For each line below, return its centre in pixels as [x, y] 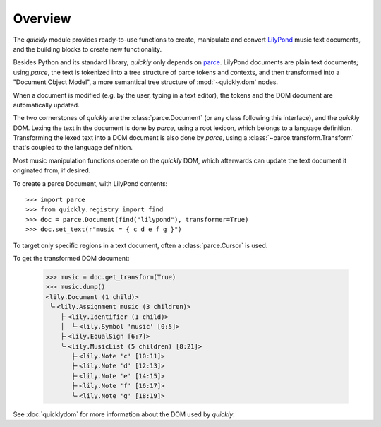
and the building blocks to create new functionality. [87, 49]
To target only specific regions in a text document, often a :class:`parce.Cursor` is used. [140, 245]
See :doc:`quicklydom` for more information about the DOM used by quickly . [124, 414]
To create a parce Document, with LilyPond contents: [90, 183]
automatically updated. [47, 105]
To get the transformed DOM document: [71, 258]
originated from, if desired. [52, 170]
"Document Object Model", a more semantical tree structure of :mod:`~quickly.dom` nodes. [146, 82]
